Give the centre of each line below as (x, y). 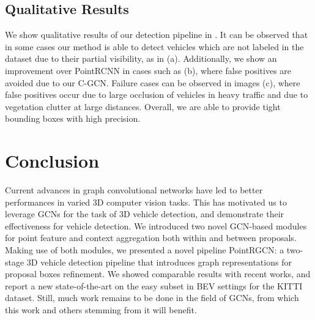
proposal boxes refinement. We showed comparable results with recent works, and (158, 274)
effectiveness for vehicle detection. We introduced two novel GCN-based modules (156, 225)
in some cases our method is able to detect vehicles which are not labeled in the (154, 46)
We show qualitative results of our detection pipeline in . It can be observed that (157, 35)
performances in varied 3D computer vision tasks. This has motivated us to (146, 202)
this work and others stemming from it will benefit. (101, 310)
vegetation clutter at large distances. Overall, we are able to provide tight (143, 106)
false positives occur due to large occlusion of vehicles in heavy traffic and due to (157, 95)
